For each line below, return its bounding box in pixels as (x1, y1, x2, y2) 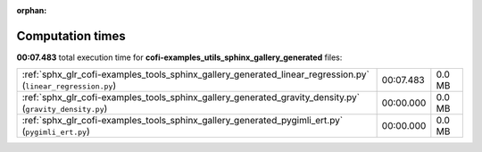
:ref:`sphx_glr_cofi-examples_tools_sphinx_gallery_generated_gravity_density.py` (21, 91, 361, 104)
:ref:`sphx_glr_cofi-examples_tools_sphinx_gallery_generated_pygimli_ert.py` (21, 114, 344, 127)
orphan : (16, 5, 47, 15)
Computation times (16, 28, 126, 44)
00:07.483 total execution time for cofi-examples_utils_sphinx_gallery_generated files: (16, 52, 343, 63)
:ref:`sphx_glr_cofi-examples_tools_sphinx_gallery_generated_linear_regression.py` (21, 68, 370, 80)
